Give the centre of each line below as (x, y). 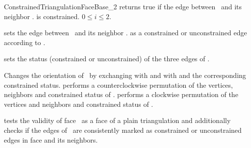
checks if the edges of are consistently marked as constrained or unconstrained (123, 130)
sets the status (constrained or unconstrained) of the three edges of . (107, 59)
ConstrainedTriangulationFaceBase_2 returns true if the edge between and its (123, 6)
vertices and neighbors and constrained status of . (79, 104)
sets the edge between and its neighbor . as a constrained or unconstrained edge (125, 33)
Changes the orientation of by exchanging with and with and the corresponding (125, 75)
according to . (25, 42)
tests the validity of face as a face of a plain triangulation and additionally (117, 120)
